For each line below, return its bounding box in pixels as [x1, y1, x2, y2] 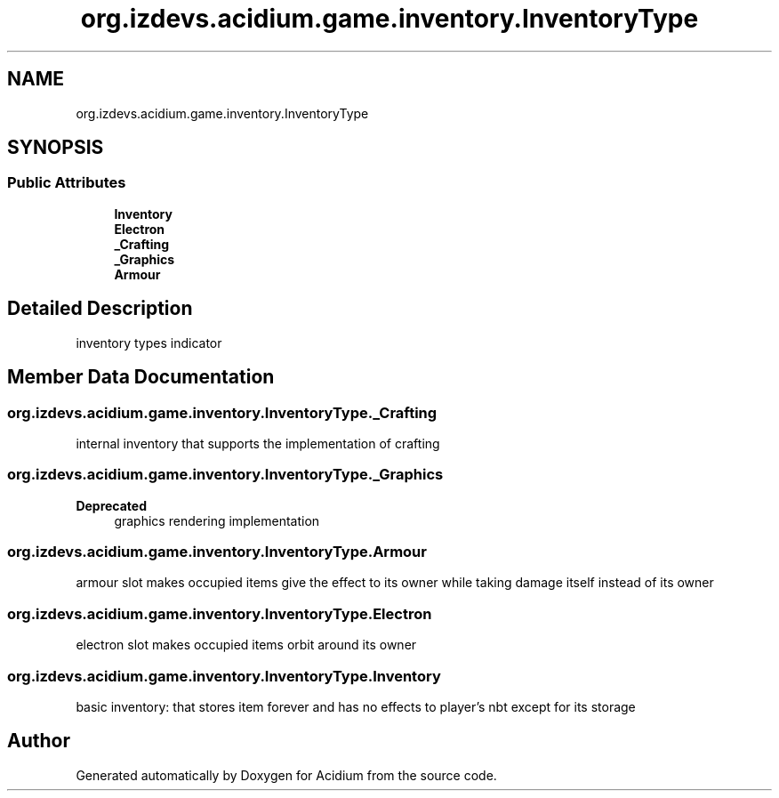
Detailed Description [7, 297, 193, 320]
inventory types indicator [76, 335, 222, 351]
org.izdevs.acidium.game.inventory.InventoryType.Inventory [7, 666, 441, 685]
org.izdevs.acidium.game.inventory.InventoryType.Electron [7, 604, 432, 623]
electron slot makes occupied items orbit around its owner [76, 637, 417, 653]
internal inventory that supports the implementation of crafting [76, 435, 440, 451]
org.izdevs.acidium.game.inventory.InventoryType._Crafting [7, 403, 438, 422]
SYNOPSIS [7, 136, 104, 159]
